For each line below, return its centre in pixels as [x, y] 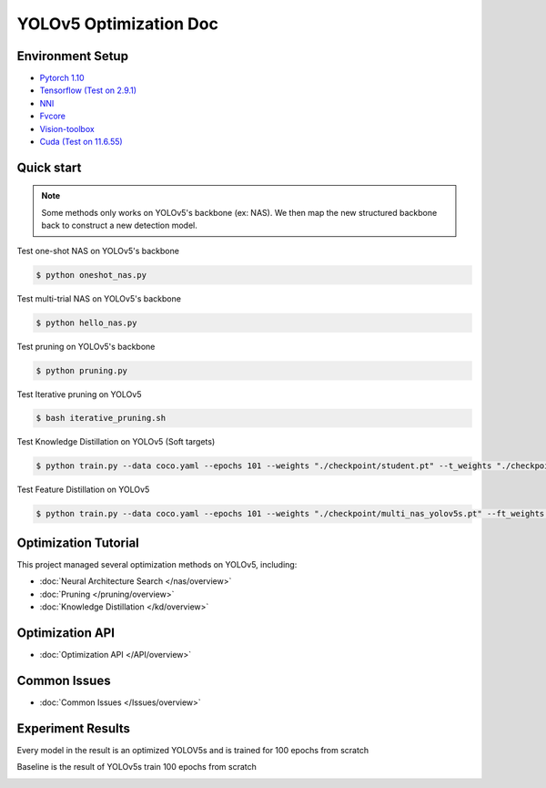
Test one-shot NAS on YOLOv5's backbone [98, 251]
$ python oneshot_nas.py [91, 275]
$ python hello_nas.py [86, 322]
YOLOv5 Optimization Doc [117, 24]
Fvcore [52, 116]
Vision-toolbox [67, 128]
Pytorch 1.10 [62, 78]
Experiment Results [74, 728]
